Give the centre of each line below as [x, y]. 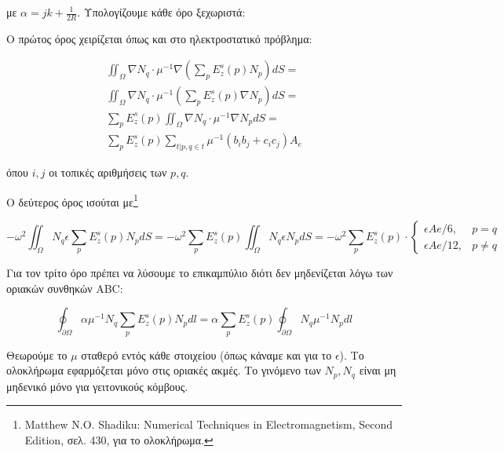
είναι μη [378, 370]
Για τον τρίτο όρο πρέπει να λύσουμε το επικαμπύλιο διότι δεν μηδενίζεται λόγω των [200, 273]
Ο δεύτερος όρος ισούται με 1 [72, 200]
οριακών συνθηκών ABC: [65, 288]
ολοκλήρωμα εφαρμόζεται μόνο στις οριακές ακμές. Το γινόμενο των [164, 370]
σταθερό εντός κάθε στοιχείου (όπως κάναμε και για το [206, 354]
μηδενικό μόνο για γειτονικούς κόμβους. [97, 386]
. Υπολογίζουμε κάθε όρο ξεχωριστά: [161, 12]
